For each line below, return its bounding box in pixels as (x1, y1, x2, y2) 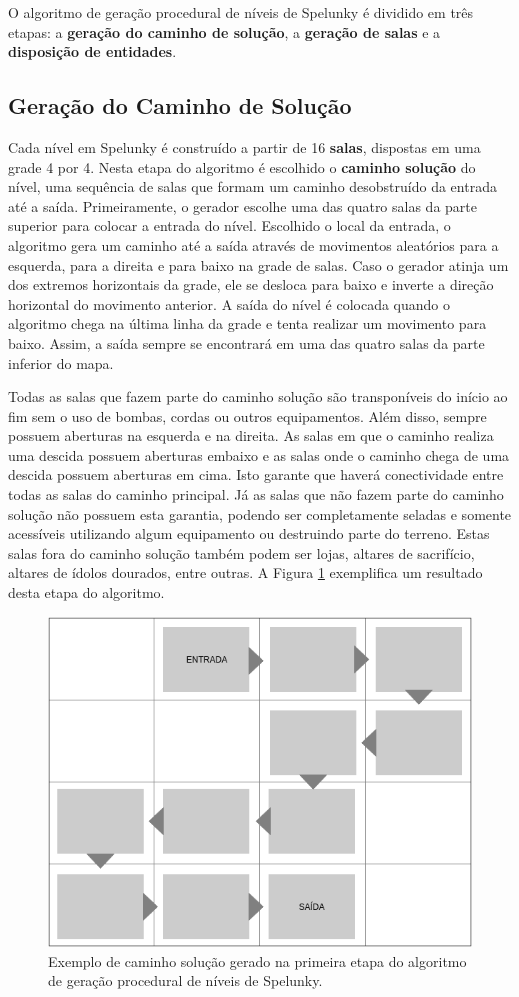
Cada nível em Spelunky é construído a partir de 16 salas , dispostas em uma (8, 136, 481, 157)
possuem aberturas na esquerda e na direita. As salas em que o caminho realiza (8, 425, 494, 446)
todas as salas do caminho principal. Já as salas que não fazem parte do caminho (8, 484, 504, 505)
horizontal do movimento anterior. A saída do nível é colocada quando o (8, 293, 450, 314)
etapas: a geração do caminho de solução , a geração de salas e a (8, 21, 441, 42)
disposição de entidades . (8, 41, 177, 62)
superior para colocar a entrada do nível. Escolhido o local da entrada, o (8, 215, 451, 236)
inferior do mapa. (8, 352, 114, 373)
